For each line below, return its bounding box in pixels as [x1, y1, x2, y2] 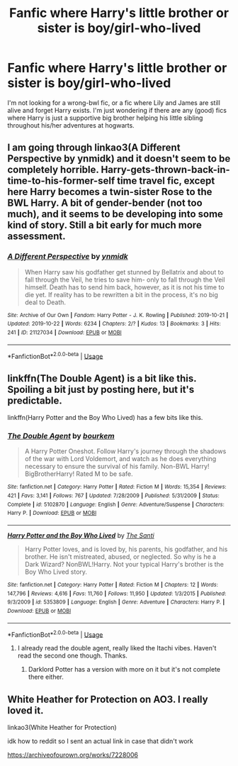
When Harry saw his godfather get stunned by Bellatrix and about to [24, 267, 225, 276]
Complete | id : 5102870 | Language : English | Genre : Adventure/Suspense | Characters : [7, 501, 225, 508]
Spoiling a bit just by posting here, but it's [7, 383, 195, 395]
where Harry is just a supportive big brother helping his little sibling [7, 113, 203, 122]
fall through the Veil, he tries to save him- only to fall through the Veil [24, 275, 225, 284]
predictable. [7, 394, 62, 406]
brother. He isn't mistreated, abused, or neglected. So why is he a [24, 552, 217, 561]
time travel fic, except [116, 175, 215, 187]
